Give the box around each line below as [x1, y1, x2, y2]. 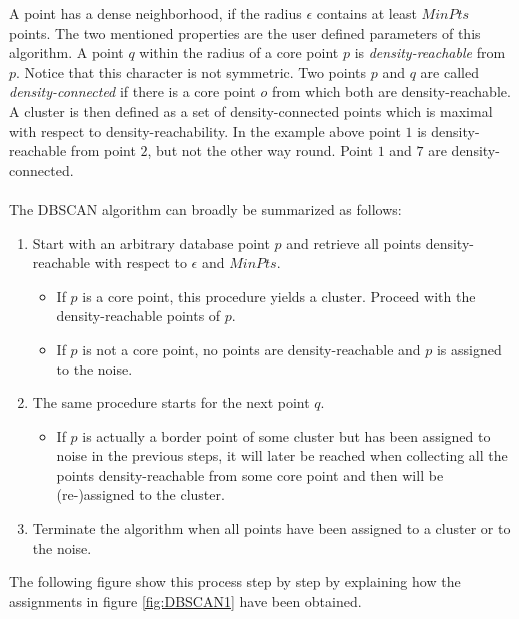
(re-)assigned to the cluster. [56, 484, 225, 505]
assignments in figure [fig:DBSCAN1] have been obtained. [9, 590, 362, 611]
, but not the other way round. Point [147, 140, 374, 161]
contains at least [316, 3, 417, 23]
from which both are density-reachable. [271, 81, 511, 102]
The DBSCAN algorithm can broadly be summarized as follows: [9, 198, 402, 219]
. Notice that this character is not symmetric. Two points [16, 61, 367, 82]
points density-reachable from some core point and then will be [56, 464, 444, 485]
